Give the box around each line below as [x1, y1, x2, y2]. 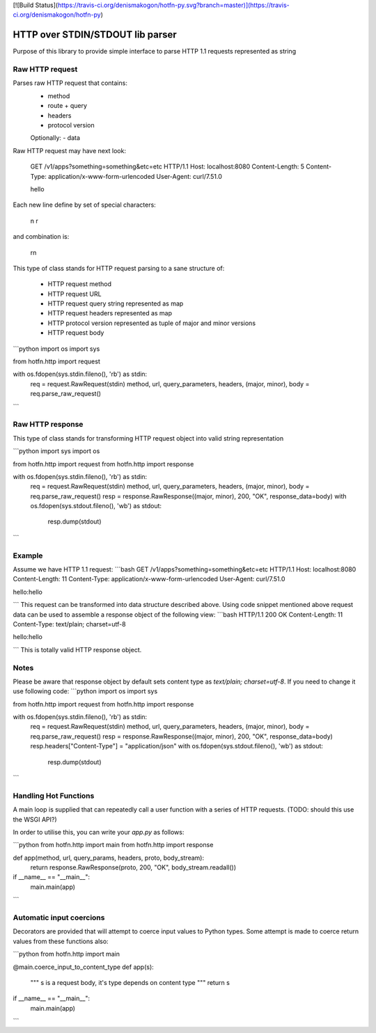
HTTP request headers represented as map [47, 309, 173, 317]
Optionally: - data [30, 134, 80, 142]
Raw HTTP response [13, 420, 84, 429]
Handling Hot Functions [13, 791, 95, 801]
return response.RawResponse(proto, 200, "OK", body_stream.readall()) [30, 863, 237, 872]
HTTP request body [47, 329, 104, 337]
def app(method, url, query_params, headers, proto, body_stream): [13, 853, 205, 862]
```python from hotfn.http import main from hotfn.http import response [13, 841, 214, 849]
